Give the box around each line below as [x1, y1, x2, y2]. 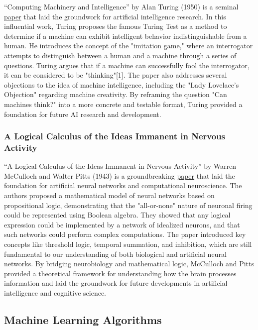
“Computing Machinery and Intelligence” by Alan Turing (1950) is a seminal [4, 1, 239, 11]
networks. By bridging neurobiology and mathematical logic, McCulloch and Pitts [4, 258, 254, 269]
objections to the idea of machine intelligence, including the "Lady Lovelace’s [4, 79, 239, 90]
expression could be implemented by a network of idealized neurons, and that [4, 219, 240, 229]
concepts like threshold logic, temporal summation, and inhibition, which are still [4, 239, 252, 249]
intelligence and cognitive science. [4, 287, 107, 298]
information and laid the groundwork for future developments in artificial [4, 278, 228, 288]
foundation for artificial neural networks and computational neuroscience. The [4, 180, 242, 191]
